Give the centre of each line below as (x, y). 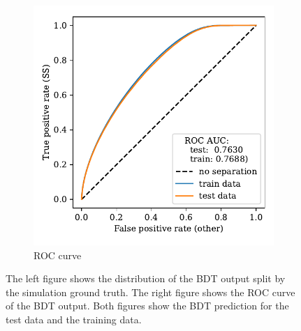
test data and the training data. (74, 319)
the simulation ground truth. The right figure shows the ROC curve (150, 292)
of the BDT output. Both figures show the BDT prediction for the (147, 306)
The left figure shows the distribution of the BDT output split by (146, 278)
